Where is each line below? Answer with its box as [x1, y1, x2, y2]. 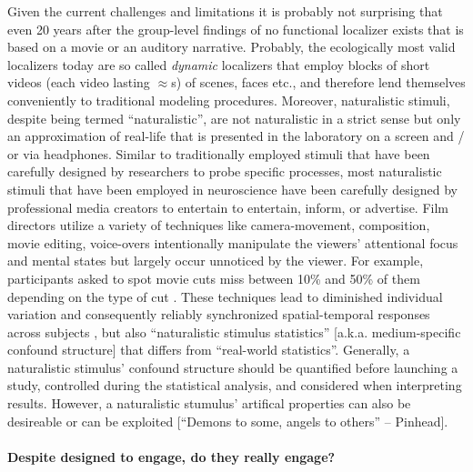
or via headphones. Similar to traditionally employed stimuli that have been [7, 144, 430, 163]
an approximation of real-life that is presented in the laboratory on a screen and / [7, 126, 465, 146]
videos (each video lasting [7, 73, 150, 92]
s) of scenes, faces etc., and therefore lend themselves [171, 73, 466, 92]
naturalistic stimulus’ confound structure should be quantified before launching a [7, 357, 458, 377]
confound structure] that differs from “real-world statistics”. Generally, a [7, 340, 410, 359]
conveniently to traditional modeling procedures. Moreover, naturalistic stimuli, [7, 90, 450, 109]
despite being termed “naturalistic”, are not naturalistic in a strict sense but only [7, 108, 461, 127]
